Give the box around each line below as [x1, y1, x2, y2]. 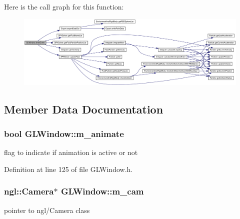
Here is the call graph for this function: [4, 1, 124, 11]
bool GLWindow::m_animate [4, 127, 124, 139]
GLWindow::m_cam [60, 185, 144, 197]
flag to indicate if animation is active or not [4, 147, 138, 157]
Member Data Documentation [4, 101, 163, 116]
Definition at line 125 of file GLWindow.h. [4, 163, 133, 174]
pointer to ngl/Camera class [4, 204, 90, 215]
